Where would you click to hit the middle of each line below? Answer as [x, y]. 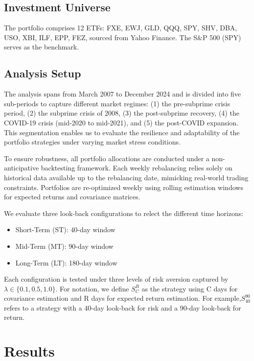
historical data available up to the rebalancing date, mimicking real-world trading [126, 177]
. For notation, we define [92, 288]
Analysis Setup [43, 73]
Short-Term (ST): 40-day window [65, 229]
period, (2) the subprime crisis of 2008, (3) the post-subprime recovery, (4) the [122, 113]
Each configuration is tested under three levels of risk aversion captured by [116, 279]
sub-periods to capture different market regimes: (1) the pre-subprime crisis [117, 103]
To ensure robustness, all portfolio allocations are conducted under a [107, 158]
